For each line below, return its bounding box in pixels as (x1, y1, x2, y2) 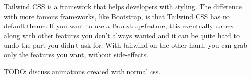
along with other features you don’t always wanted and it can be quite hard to (4, 30, 240, 40)
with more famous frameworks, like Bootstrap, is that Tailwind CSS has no (4, 11, 230, 21)
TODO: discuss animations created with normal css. (4, 66, 161, 76)
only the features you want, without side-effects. (4, 49, 148, 59)
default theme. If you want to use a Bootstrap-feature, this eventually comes (4, 21, 233, 31)
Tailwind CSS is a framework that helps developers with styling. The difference (4, 1, 242, 11)
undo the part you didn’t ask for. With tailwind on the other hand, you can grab (4, 40, 248, 50)
